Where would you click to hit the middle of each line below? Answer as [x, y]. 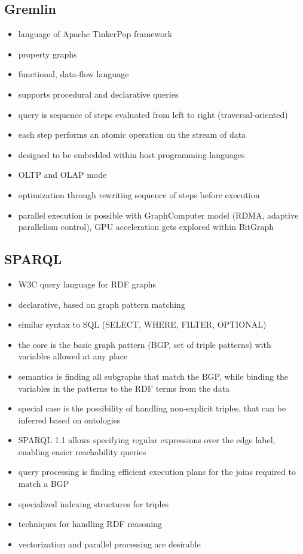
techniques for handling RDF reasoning [90, 524]
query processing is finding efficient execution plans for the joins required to [157, 472]
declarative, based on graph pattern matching [102, 304]
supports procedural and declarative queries [98, 94]
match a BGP [44, 484]
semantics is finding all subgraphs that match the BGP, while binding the [153, 376]
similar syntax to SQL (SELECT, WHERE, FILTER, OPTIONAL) [142, 324]
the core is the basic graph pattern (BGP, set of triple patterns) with [145, 344]
